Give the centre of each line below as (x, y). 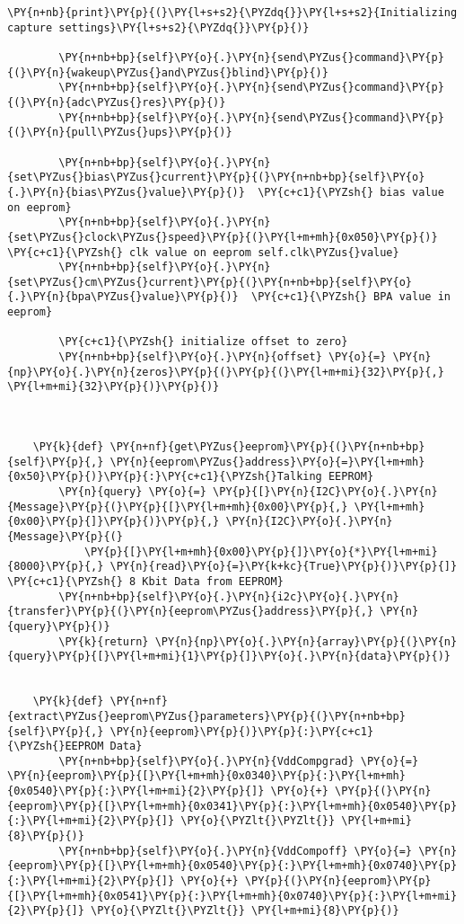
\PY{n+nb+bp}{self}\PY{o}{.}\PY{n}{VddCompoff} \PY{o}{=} (236, 851)
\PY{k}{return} (104, 641)
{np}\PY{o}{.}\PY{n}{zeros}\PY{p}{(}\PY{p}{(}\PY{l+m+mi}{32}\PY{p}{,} (226, 372)
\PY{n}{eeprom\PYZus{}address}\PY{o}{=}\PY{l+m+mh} (267, 462)
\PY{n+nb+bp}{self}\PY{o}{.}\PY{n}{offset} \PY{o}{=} (223, 357)
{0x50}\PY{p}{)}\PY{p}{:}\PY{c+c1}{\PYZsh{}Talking (165, 477)
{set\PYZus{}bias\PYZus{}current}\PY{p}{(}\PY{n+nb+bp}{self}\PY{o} (216, 178)
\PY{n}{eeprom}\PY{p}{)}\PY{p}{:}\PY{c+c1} (242, 731)
